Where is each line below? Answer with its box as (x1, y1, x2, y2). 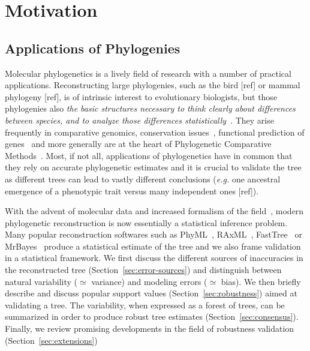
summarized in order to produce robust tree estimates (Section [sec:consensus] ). (5, 310, 299, 323)
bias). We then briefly (221, 275, 301, 287)
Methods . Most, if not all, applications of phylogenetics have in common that (5, 149, 293, 161)
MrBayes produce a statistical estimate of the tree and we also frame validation (5, 239, 301, 252)
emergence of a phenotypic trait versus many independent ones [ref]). (5, 184, 259, 197)
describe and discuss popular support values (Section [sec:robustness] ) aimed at (5, 287, 297, 299)
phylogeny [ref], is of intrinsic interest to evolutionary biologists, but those (5, 90, 278, 103)
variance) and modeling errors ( (91, 275, 207, 287)
